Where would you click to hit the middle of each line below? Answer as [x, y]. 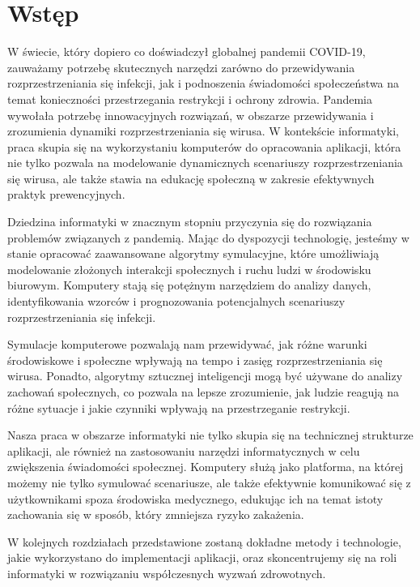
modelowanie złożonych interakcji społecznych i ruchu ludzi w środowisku [189, 269]
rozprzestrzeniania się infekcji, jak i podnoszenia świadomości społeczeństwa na [204, 83]
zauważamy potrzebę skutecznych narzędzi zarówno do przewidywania [181, 67]
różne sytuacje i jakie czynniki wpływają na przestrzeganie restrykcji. [179, 407]
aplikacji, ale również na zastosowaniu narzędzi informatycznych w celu [184, 450]
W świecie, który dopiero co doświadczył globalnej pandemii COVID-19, [187, 51]
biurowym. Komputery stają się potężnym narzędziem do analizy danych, [189, 285]
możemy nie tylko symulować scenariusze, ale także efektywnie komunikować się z [209, 482]
